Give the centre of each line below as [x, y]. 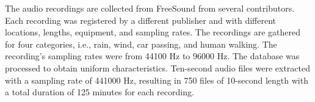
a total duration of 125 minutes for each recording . [100, 92]
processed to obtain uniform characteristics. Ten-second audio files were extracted [157, 67]
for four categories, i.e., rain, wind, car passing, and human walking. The [141, 44]
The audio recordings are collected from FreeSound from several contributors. [150, 8]
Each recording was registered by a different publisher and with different [141, 20]
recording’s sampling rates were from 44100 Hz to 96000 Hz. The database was [152, 56]
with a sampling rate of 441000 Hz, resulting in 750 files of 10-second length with [157, 80]
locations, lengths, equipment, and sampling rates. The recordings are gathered [153, 32]
